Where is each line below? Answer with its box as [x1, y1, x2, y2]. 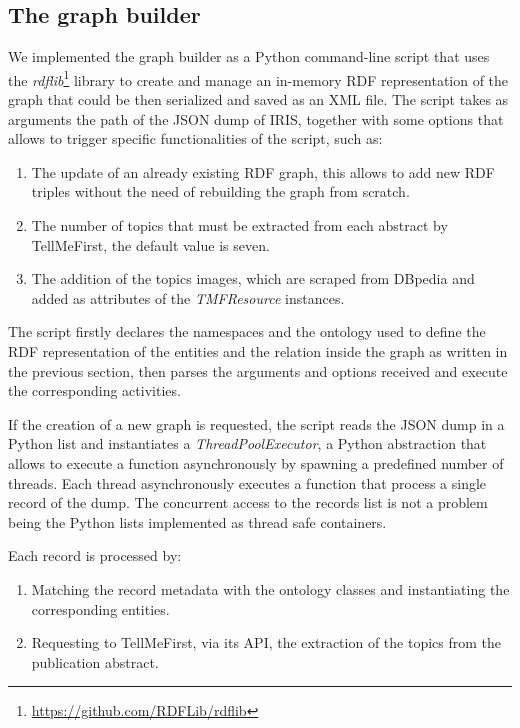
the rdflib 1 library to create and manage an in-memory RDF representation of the [8, 66, 509, 90]
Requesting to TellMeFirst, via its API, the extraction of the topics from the [31, 632, 502, 653]
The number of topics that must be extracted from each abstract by [31, 215, 448, 236]
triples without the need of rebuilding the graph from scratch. [31, 181, 410, 202]
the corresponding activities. [8, 380, 181, 401]
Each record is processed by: [8, 545, 182, 566]
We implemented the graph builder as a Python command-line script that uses [8, 46, 490, 67]
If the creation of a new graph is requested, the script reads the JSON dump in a [8, 413, 505, 434]
